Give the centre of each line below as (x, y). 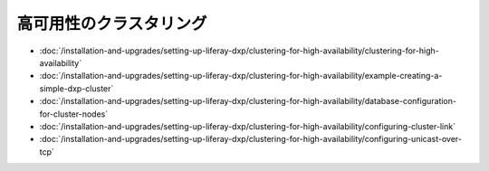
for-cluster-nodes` (74, 114)
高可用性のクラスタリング (112, 24)
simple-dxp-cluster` (77, 88)
